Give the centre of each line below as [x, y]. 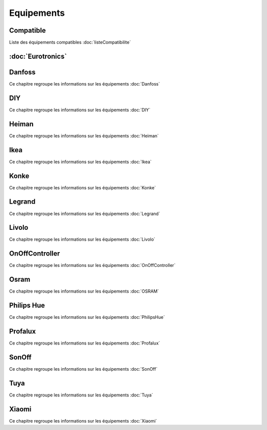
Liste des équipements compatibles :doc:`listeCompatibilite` [70, 43]
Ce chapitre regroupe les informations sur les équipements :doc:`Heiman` [84, 135]
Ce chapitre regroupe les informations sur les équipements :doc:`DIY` [80, 110]
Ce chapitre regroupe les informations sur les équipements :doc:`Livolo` [82, 239]
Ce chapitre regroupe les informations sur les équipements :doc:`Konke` [83, 187]
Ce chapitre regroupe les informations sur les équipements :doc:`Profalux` [85, 343]
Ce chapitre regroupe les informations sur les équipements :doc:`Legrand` [85, 214]
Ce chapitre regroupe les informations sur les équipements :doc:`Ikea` [80, 162]
